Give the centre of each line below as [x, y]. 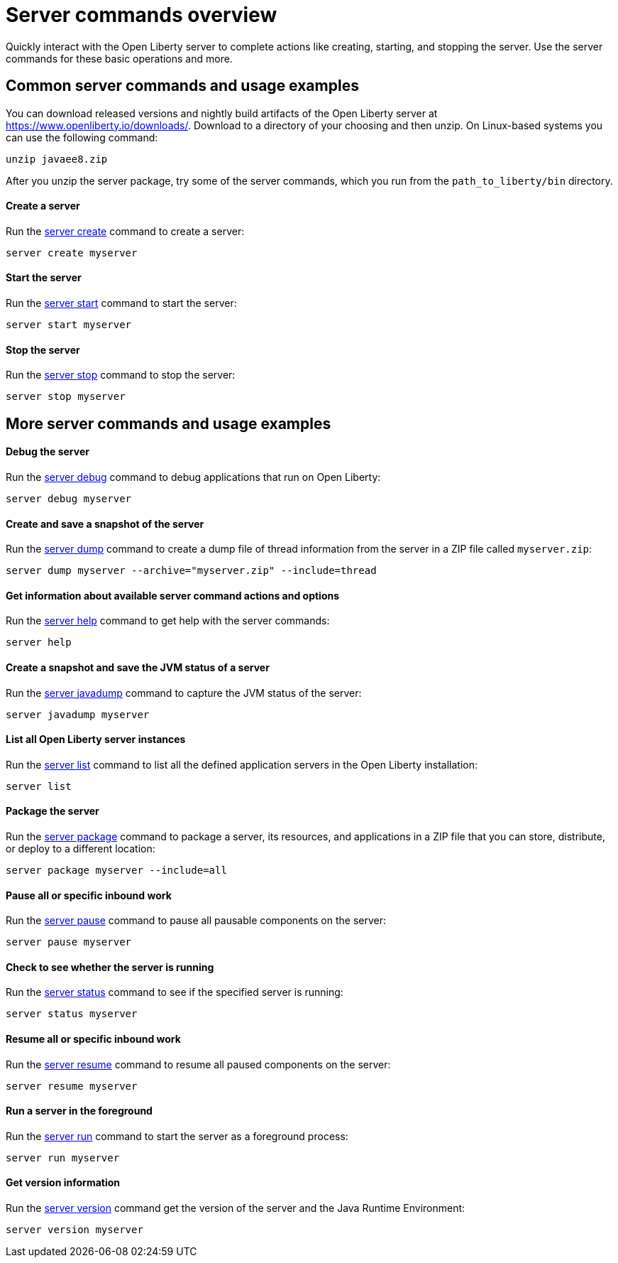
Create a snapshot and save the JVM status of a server [138, 667]
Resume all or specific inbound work [93, 1039]
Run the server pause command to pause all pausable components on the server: [196, 921]
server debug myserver [69, 498]
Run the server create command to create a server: [125, 231]
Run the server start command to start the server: [121, 303]
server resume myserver [72, 1086]
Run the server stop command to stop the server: [121, 375]
